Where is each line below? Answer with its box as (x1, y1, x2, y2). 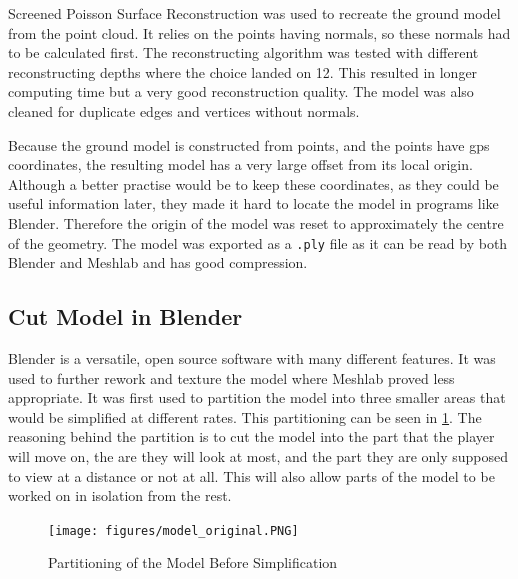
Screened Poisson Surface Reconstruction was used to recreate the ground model (8, 3, 501, 23)
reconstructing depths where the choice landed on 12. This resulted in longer (8, 61, 478, 82)
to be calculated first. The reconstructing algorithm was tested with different (8, 42, 479, 63)
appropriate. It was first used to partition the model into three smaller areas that (8, 387, 506, 408)
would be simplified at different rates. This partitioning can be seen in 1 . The (8, 406, 482, 427)
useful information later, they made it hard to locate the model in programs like (8, 193, 499, 214)
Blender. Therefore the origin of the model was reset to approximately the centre (8, 212, 504, 233)
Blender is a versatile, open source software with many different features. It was (8, 347, 496, 368)
